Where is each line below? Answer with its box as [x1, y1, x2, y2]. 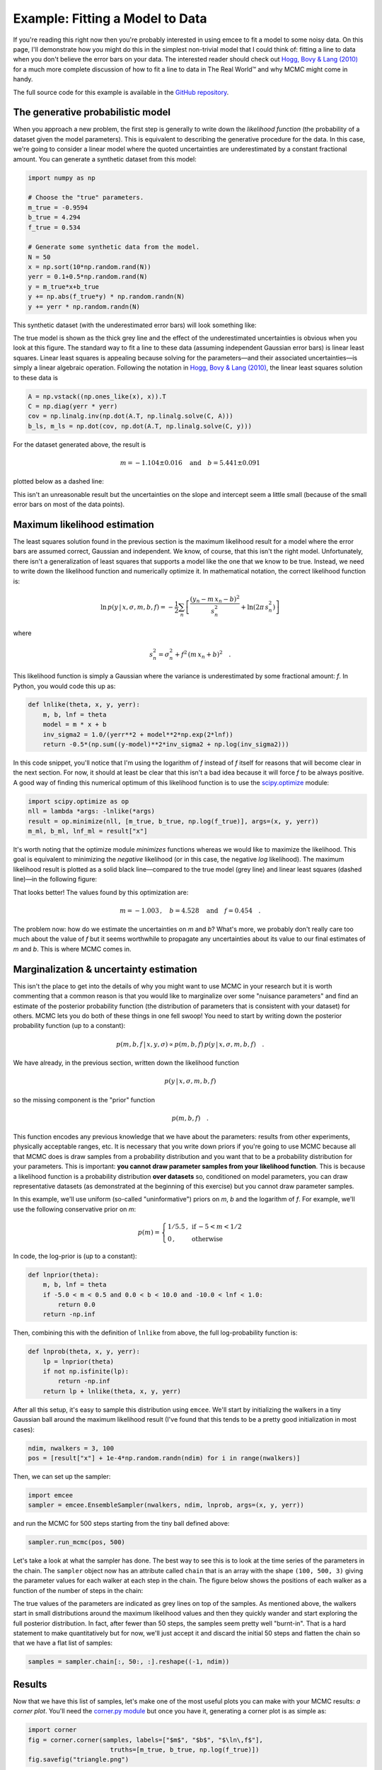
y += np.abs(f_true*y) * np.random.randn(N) [28, 292, 185, 301]
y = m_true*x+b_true [28, 282, 99, 290]
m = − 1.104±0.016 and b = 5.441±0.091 [120, 459, 261, 467]
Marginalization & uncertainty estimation [13, 963, 197, 975]
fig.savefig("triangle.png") [28, 1756, 129, 1764]
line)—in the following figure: [13, 875, 98, 884]
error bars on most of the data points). [13, 500, 125, 509]
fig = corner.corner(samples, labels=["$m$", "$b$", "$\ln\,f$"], [28, 1735, 263, 1744]
